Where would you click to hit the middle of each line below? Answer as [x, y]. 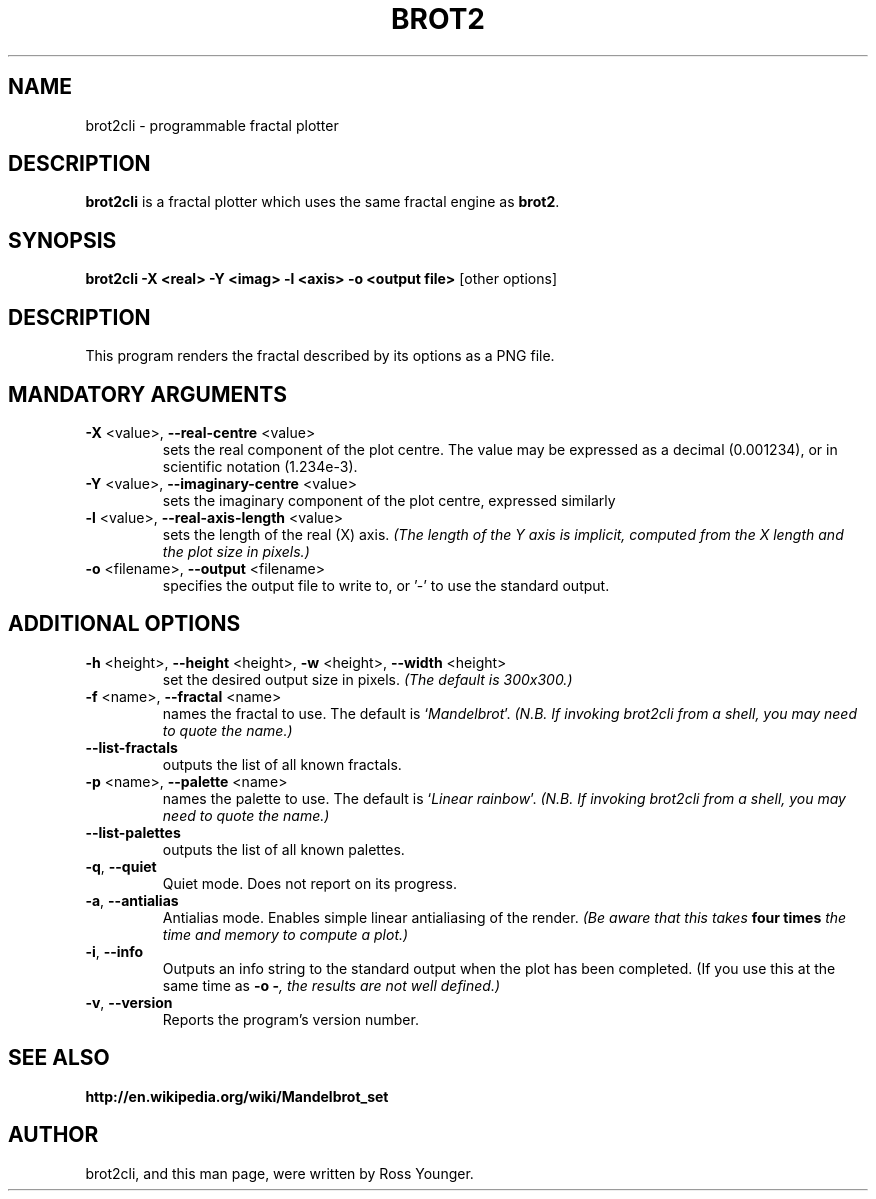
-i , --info [114, 951]
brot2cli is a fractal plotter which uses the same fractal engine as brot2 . [322, 202]
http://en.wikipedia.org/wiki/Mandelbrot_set [237, 1096]
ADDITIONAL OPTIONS [124, 624]
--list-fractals [131, 747]
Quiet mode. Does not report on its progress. [309, 883]
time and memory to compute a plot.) [285, 934]
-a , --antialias [132, 900]
